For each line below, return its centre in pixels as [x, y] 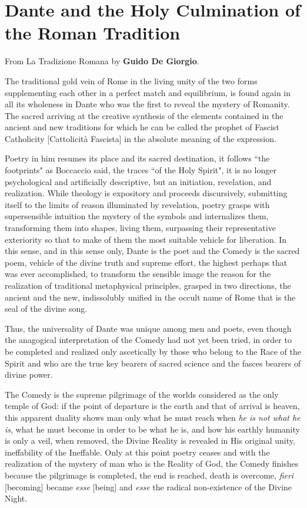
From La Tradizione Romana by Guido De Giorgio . [102, 61]
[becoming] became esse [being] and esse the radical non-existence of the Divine [149, 486]
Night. [16, 498]
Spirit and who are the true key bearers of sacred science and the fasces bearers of [153, 363]
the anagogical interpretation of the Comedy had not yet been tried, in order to [148, 340]
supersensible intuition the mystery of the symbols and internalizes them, [137, 216]
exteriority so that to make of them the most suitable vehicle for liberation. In [146, 239]
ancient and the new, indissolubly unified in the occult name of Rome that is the [150, 297]
